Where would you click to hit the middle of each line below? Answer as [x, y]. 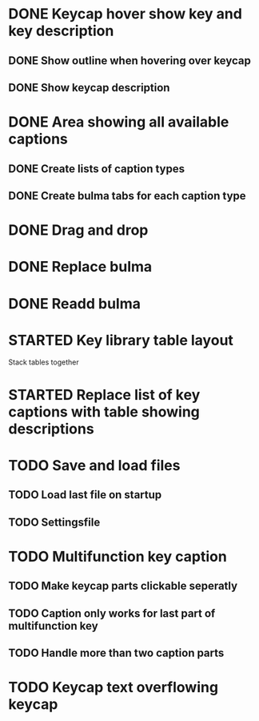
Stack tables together [44, 362]
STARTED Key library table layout [121, 340]
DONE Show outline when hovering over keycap [130, 60]
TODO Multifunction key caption [118, 556]
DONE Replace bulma [80, 267]
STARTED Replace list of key [104, 395]
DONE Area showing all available [119, 122]
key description [61, 31]
